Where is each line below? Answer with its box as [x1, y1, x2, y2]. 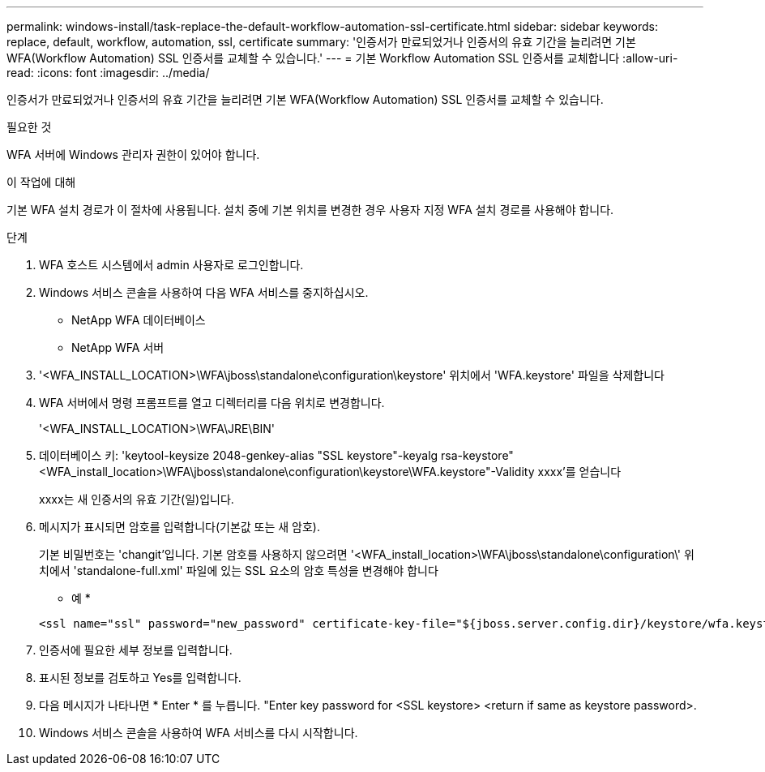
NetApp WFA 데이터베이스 [71, 313, 206, 327]
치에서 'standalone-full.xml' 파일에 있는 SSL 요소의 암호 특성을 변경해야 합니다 [39, 564, 438, 577]
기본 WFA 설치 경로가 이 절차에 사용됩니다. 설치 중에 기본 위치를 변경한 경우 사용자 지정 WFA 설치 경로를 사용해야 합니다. [6, 203, 614, 217]
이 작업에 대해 [6, 175, 76, 189]
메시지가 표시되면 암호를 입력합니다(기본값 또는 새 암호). [39, 520, 320, 534]
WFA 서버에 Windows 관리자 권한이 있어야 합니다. [6, 148, 260, 161]
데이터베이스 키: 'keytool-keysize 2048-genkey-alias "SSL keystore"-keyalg [39, 448, 438, 462]
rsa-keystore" [441, 448, 514, 462]
